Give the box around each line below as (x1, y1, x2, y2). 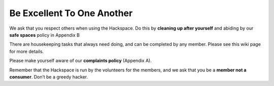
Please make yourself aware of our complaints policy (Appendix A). (9, 58, 152, 64)
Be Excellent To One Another (9, 8, 133, 19)
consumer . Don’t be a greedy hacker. (9, 73, 88, 80)
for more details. (9, 48, 44, 54)
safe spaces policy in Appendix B (9, 32, 80, 38)
